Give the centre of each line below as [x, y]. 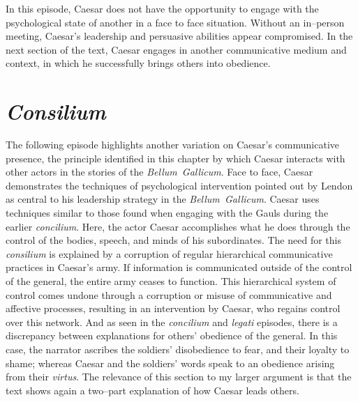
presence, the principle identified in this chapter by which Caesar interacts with [176, 158]
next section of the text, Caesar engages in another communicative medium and [176, 49]
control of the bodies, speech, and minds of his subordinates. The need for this [173, 240]
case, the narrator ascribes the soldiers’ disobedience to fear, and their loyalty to [178, 349]
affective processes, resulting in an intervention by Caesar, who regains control [173, 308]
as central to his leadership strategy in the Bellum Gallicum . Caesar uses [163, 199]
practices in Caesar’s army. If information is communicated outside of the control [179, 267]
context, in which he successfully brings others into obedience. [138, 63]
